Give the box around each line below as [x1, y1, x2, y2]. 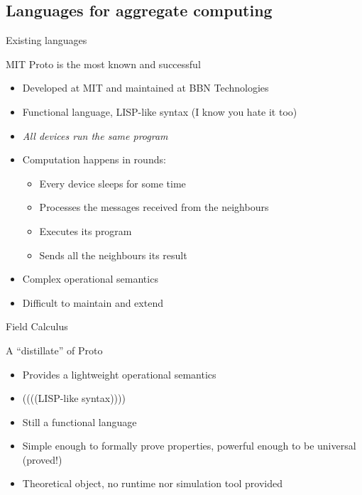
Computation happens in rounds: [22, 152, 166, 167]
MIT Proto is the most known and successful [6, 56, 201, 71]
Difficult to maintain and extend [22, 295, 163, 310]
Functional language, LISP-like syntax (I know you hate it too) [22, 104, 297, 119]
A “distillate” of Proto [6, 342, 103, 357]
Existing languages [6, 33, 87, 48]
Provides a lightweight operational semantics [22, 366, 216, 381]
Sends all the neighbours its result [39, 247, 187, 262]
